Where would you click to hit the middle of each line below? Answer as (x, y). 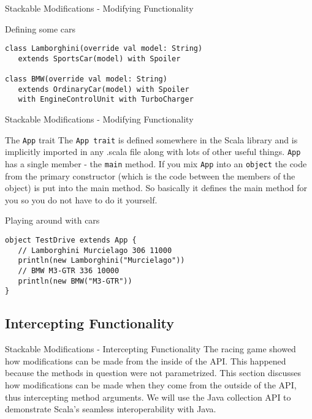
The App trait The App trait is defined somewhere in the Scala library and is (151, 139)
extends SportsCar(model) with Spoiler (99, 59)
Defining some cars (40, 28)
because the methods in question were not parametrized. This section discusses (153, 373)
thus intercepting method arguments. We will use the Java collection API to (148, 397)
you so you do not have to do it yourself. (81, 199)
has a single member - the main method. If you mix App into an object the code (156, 164)
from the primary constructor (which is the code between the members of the (150, 176)
